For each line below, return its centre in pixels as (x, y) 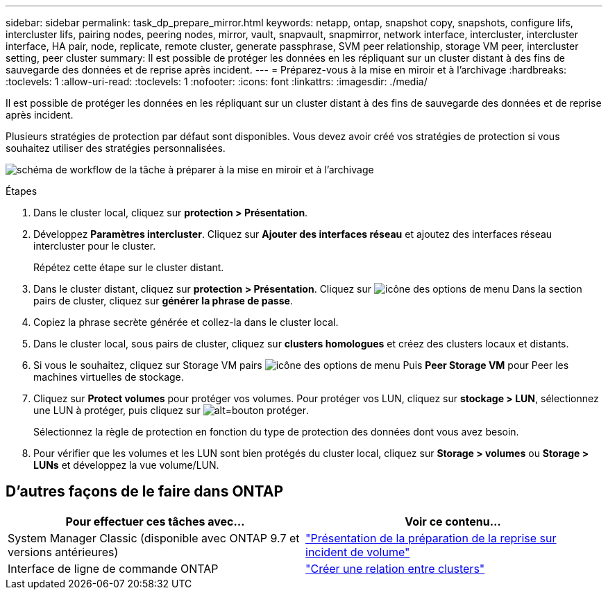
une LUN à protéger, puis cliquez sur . (171, 410)
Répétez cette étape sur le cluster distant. (129, 267)
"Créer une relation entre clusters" (395, 568)
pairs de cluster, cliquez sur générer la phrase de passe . (163, 301)
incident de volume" (358, 552)
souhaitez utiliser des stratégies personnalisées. (116, 148)
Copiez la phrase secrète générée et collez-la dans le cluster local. (186, 322)
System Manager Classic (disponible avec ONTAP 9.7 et (154, 538)
